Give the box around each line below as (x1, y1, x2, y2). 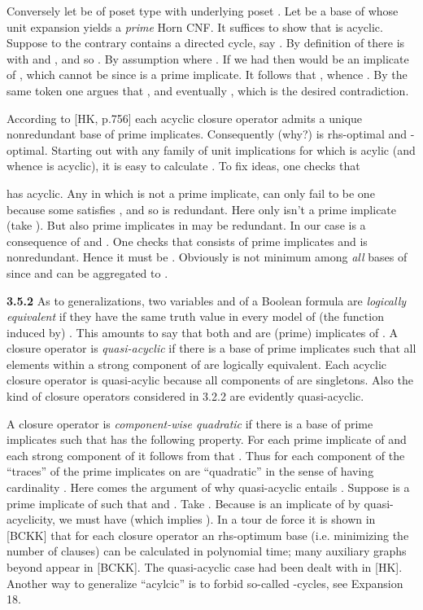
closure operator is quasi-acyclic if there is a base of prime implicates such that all (7, 340, 416, 357)
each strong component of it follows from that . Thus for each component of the (7, 446, 405, 463)
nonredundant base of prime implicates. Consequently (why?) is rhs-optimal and (7, 125, 408, 143)
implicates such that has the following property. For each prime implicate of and (7, 431, 407, 448)
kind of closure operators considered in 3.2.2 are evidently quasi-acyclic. (7, 388, 364, 405)
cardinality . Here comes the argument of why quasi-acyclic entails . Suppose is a (7, 479, 410, 496)
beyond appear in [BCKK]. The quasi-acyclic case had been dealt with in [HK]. (7, 559, 403, 575)
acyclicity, (7, 511, 55, 528)
